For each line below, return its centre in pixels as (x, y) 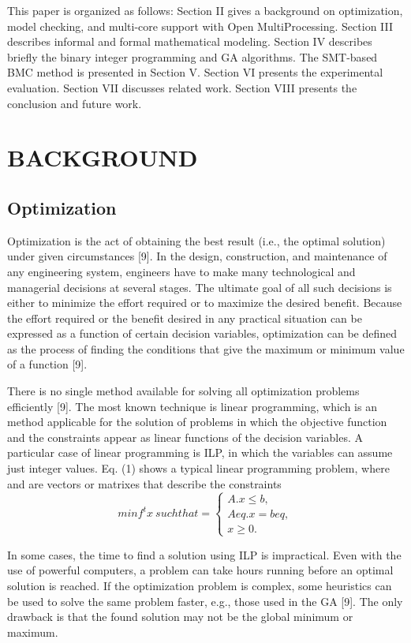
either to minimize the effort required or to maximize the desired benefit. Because (205, 303)
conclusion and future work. (75, 103)
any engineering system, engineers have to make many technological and (181, 271)
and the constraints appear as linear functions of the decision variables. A (185, 437)
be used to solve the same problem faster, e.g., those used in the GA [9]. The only (205, 601)
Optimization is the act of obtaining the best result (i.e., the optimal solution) (196, 240)
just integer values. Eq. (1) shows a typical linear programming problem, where (198, 468)
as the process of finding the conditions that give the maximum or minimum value (206, 348)
